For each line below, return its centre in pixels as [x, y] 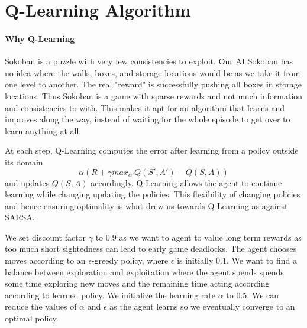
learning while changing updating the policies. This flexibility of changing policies [153, 194]
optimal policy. [32, 318]
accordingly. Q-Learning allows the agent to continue [186, 182]
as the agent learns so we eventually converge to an [202, 306]
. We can [263, 295]
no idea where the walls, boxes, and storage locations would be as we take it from [153, 72]
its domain [24, 162]
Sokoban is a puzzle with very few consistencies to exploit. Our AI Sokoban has [149, 61]
